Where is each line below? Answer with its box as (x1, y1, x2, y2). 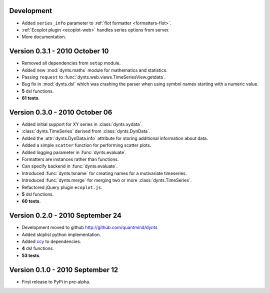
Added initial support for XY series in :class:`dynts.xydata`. (21, 121, 142, 127)
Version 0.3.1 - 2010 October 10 (9, 47, 109, 55)
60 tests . (21, 198, 41, 204)
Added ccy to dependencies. (21, 238, 81, 244)
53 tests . (21, 252, 41, 258)
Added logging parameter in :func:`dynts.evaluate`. (21, 149, 127, 155)
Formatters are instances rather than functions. (21, 156, 119, 162)
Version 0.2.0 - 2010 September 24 (9, 211, 122, 220)
